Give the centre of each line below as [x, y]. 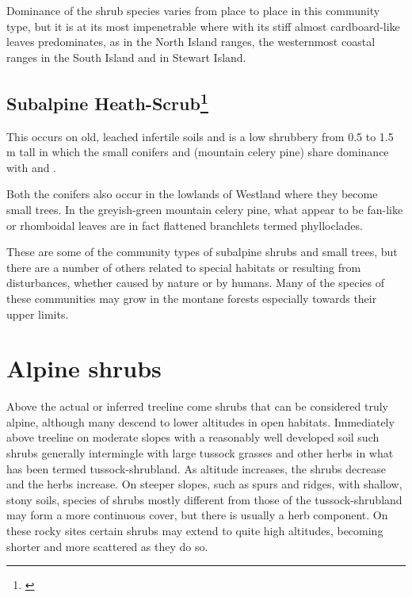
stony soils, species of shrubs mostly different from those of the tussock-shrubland [204, 499]
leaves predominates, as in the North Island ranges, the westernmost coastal [191, 42]
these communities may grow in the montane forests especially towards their [192, 298]
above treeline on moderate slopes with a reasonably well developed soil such [193, 437]
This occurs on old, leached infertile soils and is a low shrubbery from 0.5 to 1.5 [200, 136]
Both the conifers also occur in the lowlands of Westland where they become [192, 194]
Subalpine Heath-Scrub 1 [107, 101]
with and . [32, 167]
